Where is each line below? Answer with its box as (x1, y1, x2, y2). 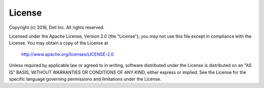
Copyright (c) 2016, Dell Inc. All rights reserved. (9, 24, 105, 30)
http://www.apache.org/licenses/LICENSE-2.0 (21, 51, 114, 57)
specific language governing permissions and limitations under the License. (9, 76, 161, 82)
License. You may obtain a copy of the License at (9, 40, 109, 46)
